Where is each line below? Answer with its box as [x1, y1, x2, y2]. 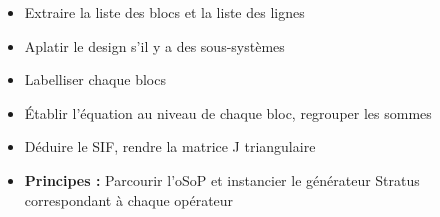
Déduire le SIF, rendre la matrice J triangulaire [24, 136, 316, 157]
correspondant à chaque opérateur [24, 189, 234, 210]
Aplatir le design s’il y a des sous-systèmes [24, 35, 285, 56]
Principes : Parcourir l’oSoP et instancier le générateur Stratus [24, 169, 420, 190]
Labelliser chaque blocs [24, 69, 166, 90]
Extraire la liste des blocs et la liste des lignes [24, 2, 305, 22]
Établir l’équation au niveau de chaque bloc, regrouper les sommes [24, 102, 432, 123]
